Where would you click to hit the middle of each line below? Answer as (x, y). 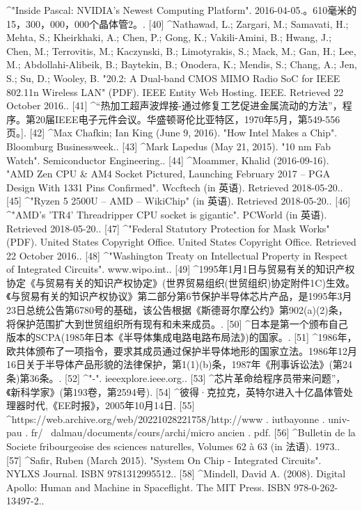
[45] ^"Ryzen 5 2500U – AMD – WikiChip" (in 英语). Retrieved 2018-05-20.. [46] (179, 201)
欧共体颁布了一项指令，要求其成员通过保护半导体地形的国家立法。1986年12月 (182, 350)
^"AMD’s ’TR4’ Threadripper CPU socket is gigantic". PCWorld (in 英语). (167, 214)
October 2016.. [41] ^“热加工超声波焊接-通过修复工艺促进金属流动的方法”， (174, 105)
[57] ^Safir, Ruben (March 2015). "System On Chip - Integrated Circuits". (164, 460)
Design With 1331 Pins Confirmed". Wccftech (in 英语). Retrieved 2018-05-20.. (175, 187)
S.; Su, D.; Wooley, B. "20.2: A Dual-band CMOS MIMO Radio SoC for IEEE (173, 78)
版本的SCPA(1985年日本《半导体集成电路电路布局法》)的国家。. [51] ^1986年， (182, 337)
